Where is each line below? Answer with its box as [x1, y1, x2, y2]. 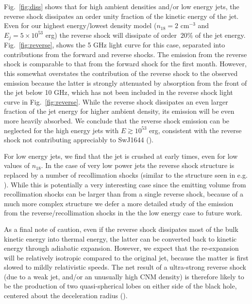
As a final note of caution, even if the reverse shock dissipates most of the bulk [4, 224, 238, 234]
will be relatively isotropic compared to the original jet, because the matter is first [4, 252, 249, 262]
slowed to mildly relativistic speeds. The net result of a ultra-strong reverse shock [4, 262, 246, 272]
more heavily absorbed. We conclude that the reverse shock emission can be [4, 115, 230, 125]
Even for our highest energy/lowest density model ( [4, 20, 157, 30]
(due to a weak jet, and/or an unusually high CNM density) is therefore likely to [4, 271, 244, 281]
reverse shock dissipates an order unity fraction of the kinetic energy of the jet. [4, 11, 239, 21]
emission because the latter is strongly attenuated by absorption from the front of [4, 77, 247, 88]
